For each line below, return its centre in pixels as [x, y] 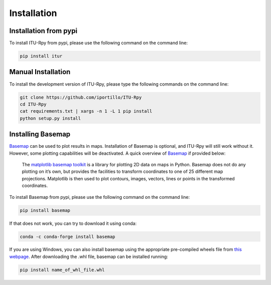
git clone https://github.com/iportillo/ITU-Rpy [81, 97]
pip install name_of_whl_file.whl [62, 270]
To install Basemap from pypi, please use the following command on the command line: [100, 197]
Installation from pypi [43, 31]
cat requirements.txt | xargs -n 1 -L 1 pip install [86, 111]
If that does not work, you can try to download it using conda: [73, 223]
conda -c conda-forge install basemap [67, 236]
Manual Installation [40, 72]
